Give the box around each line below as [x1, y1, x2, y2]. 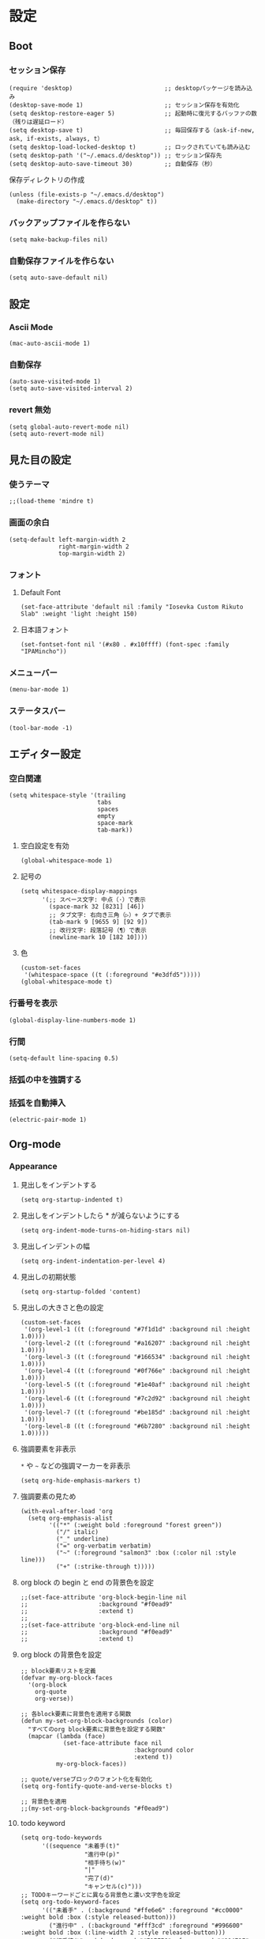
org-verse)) [35, 1695, 74, 1702]
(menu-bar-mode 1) [9, 686, 69, 694]
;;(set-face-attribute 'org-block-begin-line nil [20, 1593, 188, 1601]
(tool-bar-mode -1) [9, 724, 73, 732]
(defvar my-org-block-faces [20, 1674, 113, 1682]
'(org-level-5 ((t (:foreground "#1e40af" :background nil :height [24, 1380, 251, 1388]
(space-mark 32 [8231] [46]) [49, 903, 145, 911]
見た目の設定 [9, 453, 72, 467]
